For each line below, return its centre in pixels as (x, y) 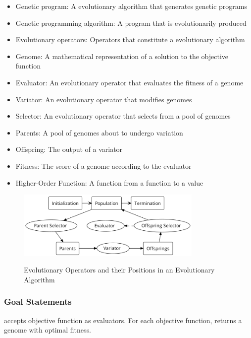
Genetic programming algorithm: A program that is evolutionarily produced (131, 23)
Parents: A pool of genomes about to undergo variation (99, 132)
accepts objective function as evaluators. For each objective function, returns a (123, 320)
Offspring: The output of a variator (69, 149)
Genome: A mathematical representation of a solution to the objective (122, 56)
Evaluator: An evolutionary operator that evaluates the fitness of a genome (129, 82)
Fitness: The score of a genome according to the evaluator (103, 166)
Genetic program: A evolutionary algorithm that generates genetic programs (131, 6)
